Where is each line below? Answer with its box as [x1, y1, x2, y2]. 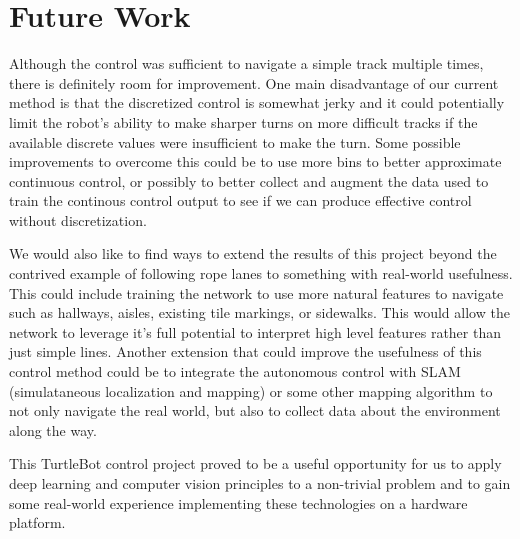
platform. [9, 512, 66, 533]
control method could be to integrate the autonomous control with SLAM [9, 361, 461, 382]
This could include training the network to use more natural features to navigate [9, 282, 504, 303]
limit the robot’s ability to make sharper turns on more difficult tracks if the [9, 111, 478, 132]
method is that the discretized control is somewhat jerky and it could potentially [9, 92, 505, 113]
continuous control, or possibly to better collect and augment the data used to [9, 170, 489, 191]
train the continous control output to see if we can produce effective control [9, 190, 472, 211]
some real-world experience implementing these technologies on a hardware [9, 492, 468, 513]
